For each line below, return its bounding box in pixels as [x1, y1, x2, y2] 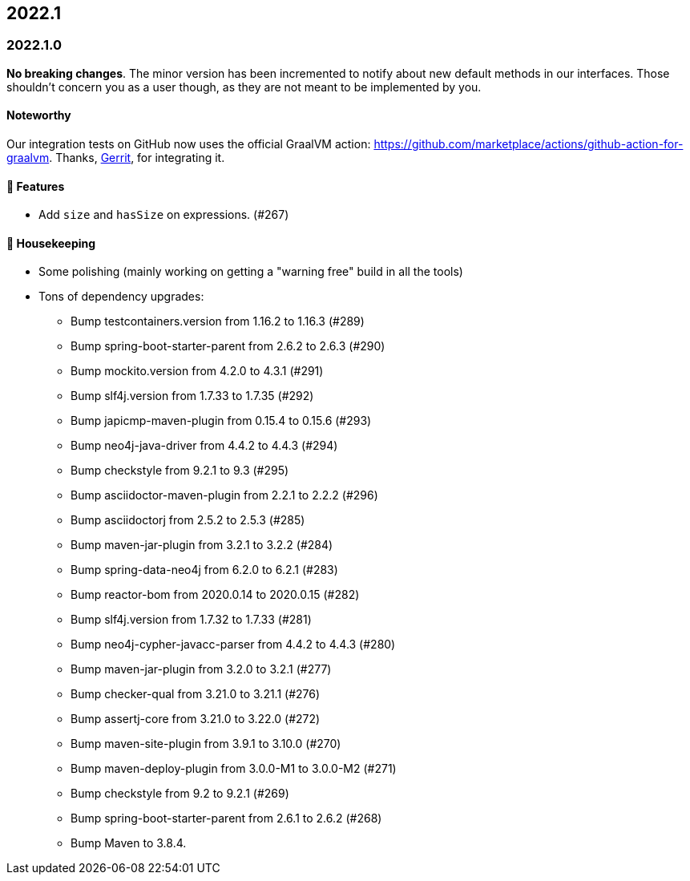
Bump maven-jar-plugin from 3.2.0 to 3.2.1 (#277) [71, 662, 332, 677]
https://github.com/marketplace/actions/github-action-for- [373, 137, 684, 152]
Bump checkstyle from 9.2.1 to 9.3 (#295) [71, 463, 289, 478]
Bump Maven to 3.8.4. [71, 836, 187, 851]
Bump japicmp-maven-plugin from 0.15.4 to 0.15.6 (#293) [71, 414, 372, 428]
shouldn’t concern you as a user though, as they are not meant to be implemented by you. [6, 79, 482, 94]
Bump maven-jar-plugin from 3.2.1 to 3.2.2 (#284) [71, 538, 333, 552]
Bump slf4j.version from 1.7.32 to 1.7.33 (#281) [71, 612, 312, 627]
